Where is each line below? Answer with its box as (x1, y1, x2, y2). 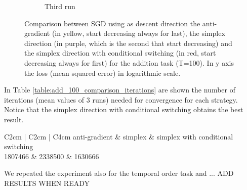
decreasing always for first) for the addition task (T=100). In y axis (24, 57, 234, 68)
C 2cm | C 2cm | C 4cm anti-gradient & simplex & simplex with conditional (4, 131, 233, 141)
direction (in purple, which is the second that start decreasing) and (24, 37, 232, 48)
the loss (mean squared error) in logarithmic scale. (24, 67, 181, 78)
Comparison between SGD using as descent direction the (24, 18, 200, 28)
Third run (45, 1, 75, 11)
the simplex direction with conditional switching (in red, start (24, 47, 216, 58)
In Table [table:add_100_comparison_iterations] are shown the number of (4, 84, 235, 95)
